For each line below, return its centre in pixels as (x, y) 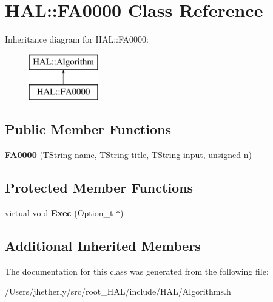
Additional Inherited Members (103, 245)
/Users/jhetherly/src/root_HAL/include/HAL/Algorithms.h (118, 291)
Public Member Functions (88, 129)
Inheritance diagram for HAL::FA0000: (77, 39)
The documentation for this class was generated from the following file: (137, 271)
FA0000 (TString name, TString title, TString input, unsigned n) (128, 155)
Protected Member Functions (99, 187)
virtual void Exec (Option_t (59, 212)
